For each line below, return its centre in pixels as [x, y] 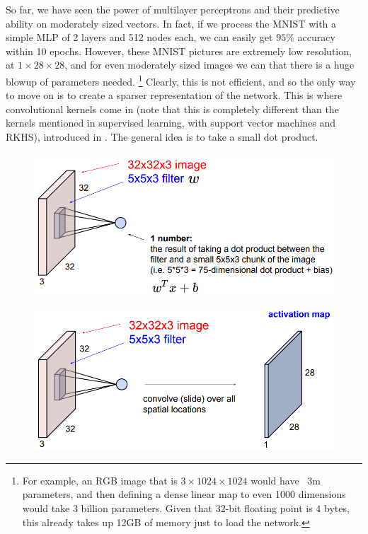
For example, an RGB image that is [100, 480]
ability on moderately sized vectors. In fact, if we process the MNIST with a [171, 23]
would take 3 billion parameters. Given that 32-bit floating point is [167, 507]
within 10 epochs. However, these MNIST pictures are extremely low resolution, [179, 51]
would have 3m [286, 480]
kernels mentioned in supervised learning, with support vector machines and [171, 123]
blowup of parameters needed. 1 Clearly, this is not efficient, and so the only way [181, 80]
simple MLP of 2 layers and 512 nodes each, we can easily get [139, 37]
